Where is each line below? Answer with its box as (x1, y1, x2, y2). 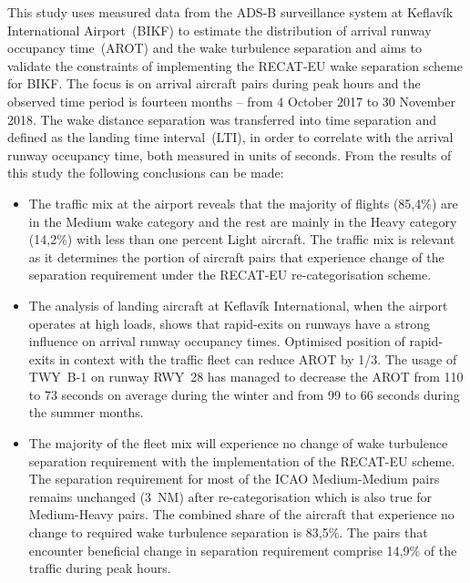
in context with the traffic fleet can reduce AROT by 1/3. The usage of (58, 349, 457, 368)
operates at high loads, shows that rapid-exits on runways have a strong (28, 313, 430, 332)
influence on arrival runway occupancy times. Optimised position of (28, 332, 405, 351)
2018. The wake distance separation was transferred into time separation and (7, 109, 437, 128)
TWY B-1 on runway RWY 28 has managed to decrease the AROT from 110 (28, 367, 464, 386)
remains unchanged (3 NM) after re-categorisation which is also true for (28, 486, 433, 506)
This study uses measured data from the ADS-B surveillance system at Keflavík (7, 3, 454, 21)
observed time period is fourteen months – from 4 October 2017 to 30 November (7, 91, 455, 110)
